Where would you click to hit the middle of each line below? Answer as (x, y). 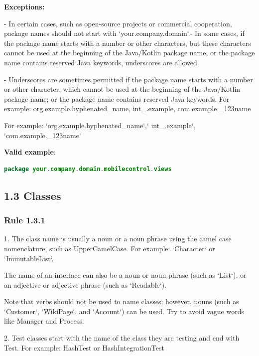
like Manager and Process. (44, 321)
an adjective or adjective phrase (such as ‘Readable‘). (85, 284)
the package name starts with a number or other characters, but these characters (128, 43)
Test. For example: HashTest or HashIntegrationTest (84, 347)
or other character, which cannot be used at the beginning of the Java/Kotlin (122, 89)
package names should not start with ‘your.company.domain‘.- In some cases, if (124, 33)
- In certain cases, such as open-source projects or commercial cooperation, (118, 23)
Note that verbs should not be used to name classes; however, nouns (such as (122, 301)
